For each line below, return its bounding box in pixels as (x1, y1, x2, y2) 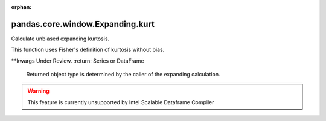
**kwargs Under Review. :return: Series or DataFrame (11, 57, 144, 64)
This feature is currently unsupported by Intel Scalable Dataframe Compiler (27, 98, 214, 105)
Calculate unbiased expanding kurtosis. (11, 35, 110, 42)
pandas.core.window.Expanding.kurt (11, 19, 155, 29)
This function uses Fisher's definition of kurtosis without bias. (11, 46, 165, 54)
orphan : (11, 4, 32, 10)
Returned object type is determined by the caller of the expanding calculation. (26, 71, 220, 78)
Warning (27, 87, 50, 95)
